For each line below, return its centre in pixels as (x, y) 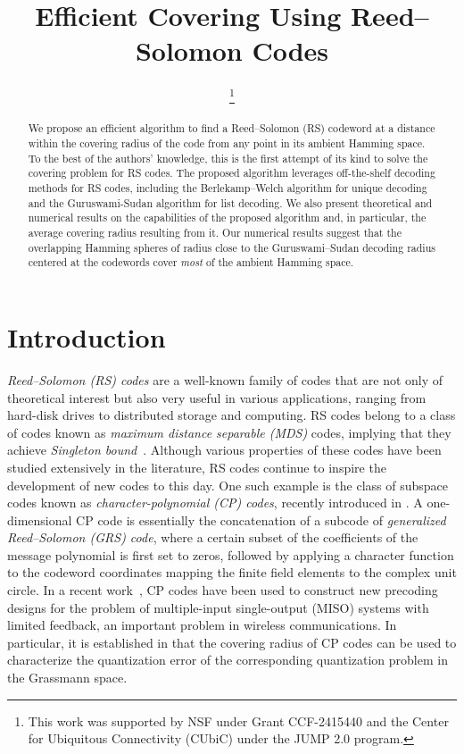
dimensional (40, 519)
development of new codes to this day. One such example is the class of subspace (228, 485)
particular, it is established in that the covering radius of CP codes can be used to (232, 642)
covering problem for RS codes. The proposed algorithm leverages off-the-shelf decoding (232, 173)
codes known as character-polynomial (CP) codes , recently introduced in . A (215, 503)
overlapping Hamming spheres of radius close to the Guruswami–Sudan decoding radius (232, 247)
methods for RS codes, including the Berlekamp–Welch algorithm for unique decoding (228, 188)
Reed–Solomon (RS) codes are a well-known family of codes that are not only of (225, 379)
